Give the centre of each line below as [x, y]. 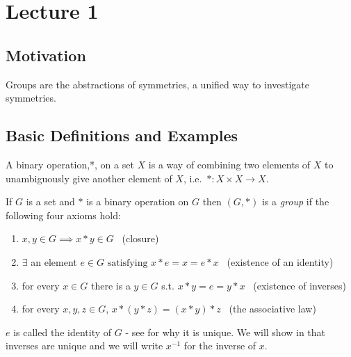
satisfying [128, 263]
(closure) [140, 238]
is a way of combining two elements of [229, 164]
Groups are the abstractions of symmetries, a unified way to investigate [158, 84]
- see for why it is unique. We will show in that [226, 332]
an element [54, 261]
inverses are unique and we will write [84, 346]
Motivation [46, 55]
